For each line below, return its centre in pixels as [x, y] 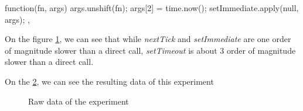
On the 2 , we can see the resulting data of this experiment [109, 81]
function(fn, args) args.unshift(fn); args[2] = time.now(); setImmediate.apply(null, [152, 8]
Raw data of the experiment [79, 101]
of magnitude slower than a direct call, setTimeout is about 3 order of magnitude [150, 50]
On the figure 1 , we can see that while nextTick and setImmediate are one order [148, 39]
